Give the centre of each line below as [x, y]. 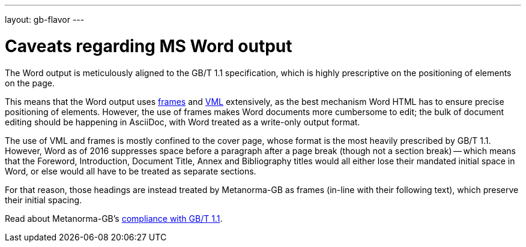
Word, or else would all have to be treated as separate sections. [131, 171]
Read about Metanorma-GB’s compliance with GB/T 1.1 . [114, 218]
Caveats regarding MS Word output [149, 46]
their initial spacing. [44, 200]
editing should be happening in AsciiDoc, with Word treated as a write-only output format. [183, 122]
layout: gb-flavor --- [45, 19]
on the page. [30, 83]
